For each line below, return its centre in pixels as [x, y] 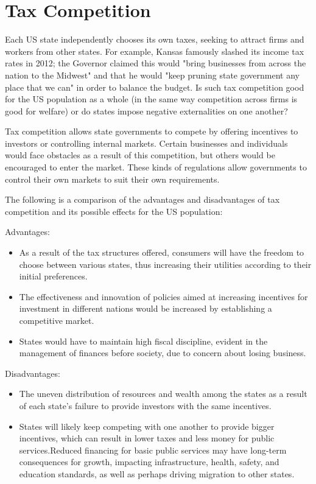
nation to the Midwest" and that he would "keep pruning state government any [152, 75]
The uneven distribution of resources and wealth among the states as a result [163, 394]
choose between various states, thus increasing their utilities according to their [165, 264]
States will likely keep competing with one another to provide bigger [147, 426]
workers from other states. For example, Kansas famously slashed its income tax [155, 51]
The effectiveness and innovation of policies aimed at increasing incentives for [163, 296]
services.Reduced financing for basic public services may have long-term [153, 450]
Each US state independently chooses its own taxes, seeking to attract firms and [155, 39]
